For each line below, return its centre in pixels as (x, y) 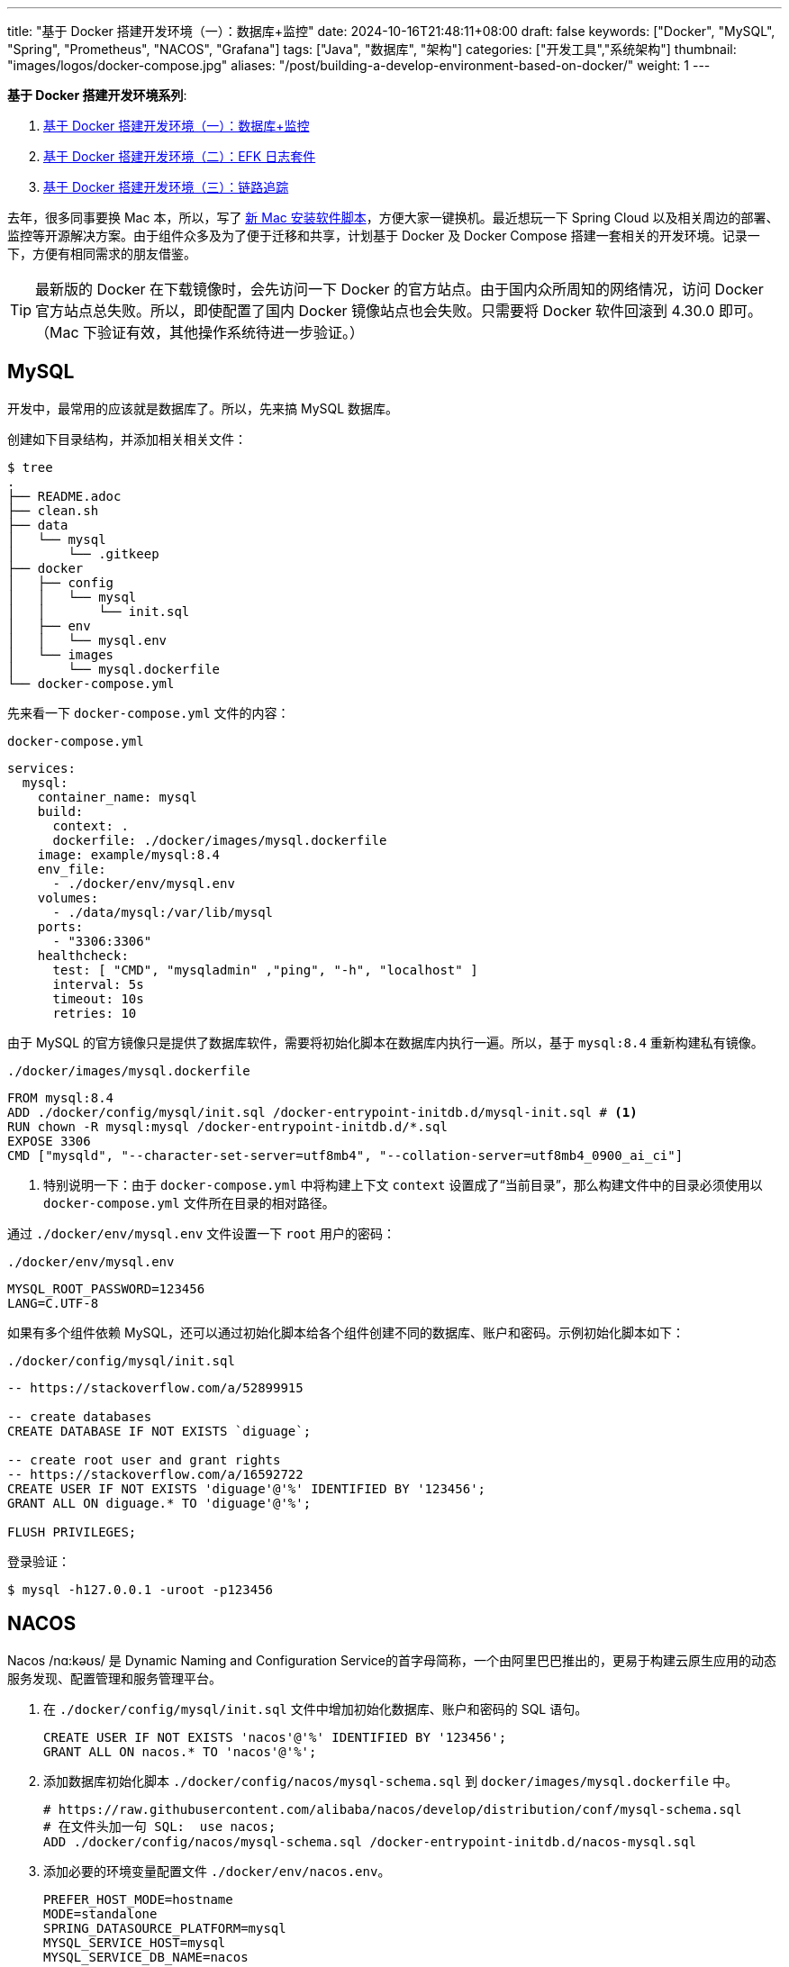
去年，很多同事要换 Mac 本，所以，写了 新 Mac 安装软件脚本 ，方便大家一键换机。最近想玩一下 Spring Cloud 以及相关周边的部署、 (393, 218)
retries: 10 (95, 1013)
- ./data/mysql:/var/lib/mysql (163, 912)
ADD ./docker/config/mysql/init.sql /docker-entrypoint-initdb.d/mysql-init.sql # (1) (322, 1112)
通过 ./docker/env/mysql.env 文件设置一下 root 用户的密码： (201, 1233)
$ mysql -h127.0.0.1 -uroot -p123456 (141, 1589)
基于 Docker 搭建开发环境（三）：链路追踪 (166, 187)
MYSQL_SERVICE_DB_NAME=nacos (146, 1957)
